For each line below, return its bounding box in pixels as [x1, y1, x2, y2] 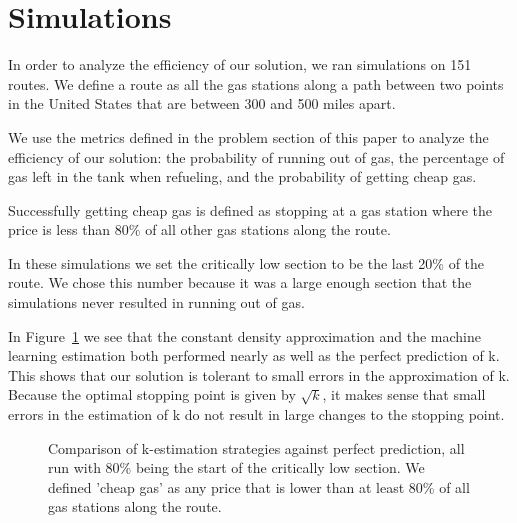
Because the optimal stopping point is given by [8, 384, 296, 405]
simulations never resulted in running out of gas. [8, 292, 305, 313]
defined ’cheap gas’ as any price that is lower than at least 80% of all [48, 476, 470, 497]
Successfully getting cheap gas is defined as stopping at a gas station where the [8, 199, 493, 220]
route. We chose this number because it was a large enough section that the [8, 272, 472, 293]
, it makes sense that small [322, 384, 486, 405]
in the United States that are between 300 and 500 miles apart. [8, 93, 396, 114]
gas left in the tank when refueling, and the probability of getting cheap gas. [8, 166, 477, 187]
